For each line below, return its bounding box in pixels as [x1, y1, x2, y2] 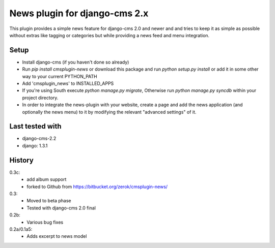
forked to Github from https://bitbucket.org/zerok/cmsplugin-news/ [26, 183, 168, 190]
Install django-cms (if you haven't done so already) [22, 59, 129, 65]
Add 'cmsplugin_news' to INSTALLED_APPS [22, 80, 114, 86]
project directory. [22, 95, 59, 101]
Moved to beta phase [26, 198, 71, 204]
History [9, 156, 34, 165]
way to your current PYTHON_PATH [22, 73, 98, 79]
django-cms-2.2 [22, 135, 57, 142]
